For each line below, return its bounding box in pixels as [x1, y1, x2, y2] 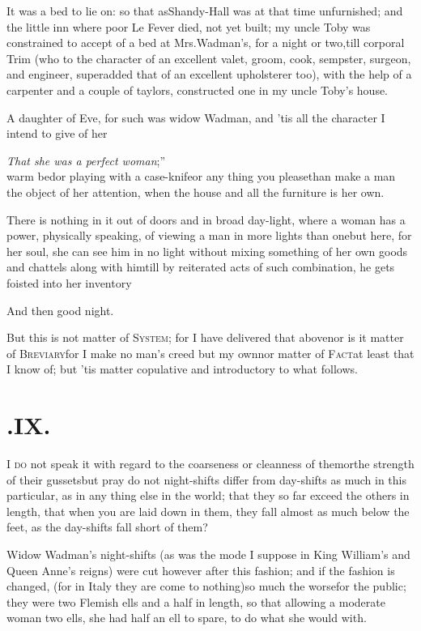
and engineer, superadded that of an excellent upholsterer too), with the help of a [6, 66, 412, 83]
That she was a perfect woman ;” [6, 151, 166, 168]
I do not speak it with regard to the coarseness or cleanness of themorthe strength [6, 455, 415, 471]
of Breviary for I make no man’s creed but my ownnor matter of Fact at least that [6, 344, 415, 361]
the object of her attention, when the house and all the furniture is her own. [6, 183, 385, 200]
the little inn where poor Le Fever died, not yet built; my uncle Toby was [6, 18, 371, 35]
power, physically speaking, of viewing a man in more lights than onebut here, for [6, 227, 412, 244]
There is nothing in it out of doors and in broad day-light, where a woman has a [6, 211, 406, 228]
